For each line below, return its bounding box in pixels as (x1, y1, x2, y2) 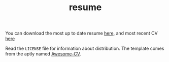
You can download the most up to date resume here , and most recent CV (5, 30, 158, 37)
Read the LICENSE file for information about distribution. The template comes (5, 45, 164, 52)
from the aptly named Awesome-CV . (5, 51, 81, 57)
